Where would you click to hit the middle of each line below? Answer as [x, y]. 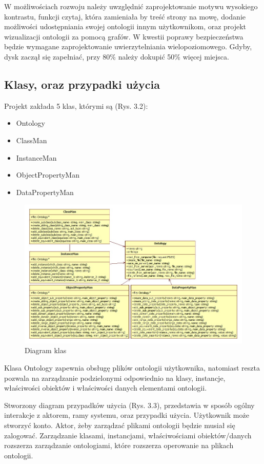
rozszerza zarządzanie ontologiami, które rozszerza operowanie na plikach [119, 445]
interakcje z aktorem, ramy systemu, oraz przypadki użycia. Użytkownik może [127, 415]
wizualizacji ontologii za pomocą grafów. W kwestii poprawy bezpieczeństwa [124, 36]
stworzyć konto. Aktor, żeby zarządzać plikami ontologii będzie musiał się [120, 425]
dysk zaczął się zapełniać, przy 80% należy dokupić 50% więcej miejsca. [117, 56]
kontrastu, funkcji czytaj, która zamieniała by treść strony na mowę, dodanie [125, 16]
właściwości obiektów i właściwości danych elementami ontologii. [106, 388]
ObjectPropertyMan [48, 175]
